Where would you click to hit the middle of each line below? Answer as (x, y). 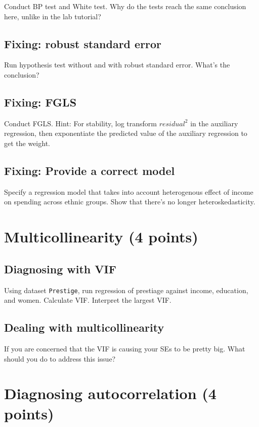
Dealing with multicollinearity (84, 327)
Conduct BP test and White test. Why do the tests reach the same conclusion (125, 6)
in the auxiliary (214, 123)
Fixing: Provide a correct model (90, 170)
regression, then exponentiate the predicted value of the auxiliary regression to (126, 133)
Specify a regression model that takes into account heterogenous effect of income (129, 191)
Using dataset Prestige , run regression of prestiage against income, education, (126, 290)
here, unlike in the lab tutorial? (53, 16)
